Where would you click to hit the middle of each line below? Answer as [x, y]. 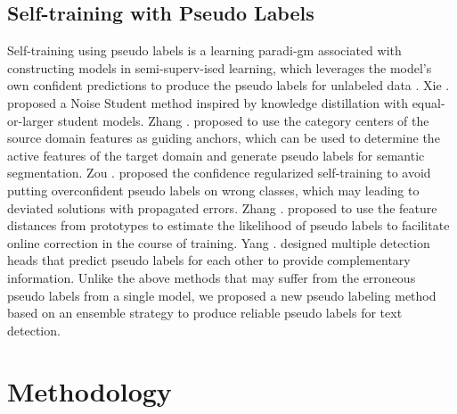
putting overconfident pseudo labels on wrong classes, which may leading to [213, 190]
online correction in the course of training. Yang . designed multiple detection [219, 242]
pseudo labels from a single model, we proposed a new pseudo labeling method [222, 295]
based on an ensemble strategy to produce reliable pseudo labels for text [205, 313]
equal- [428, 102]
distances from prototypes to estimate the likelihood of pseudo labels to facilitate [228, 225]
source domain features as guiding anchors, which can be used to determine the [224, 138]
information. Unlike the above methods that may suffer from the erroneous [212, 277]
